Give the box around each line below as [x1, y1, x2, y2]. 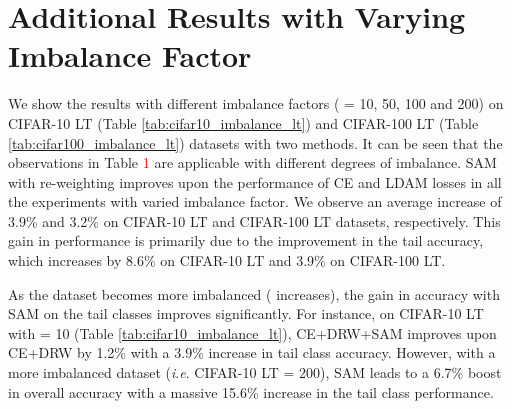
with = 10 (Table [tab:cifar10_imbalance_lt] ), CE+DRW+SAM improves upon [8, 322, 497, 343]
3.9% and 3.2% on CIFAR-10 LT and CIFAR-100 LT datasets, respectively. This [8, 210, 501, 231]
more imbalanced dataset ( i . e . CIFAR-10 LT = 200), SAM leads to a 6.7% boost [8, 362, 502, 383]
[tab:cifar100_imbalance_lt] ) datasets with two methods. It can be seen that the [8, 132, 503, 153]
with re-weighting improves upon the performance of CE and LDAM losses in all [8, 171, 502, 192]
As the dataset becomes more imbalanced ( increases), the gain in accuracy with [8, 283, 500, 304]
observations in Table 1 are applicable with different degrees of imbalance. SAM [8, 152, 497, 173]
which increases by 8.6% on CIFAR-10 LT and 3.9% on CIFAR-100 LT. [8, 250, 446, 271]
